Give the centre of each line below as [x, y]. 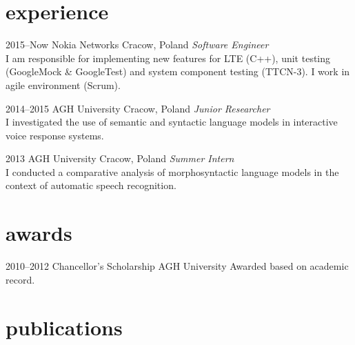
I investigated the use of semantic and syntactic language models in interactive [172, 122]
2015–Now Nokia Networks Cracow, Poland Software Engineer [137, 45]
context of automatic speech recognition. [91, 185]
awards [39, 233]
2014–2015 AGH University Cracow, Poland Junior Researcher [138, 108]
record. [20, 279]
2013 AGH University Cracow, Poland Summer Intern [120, 158]
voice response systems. [55, 135]
